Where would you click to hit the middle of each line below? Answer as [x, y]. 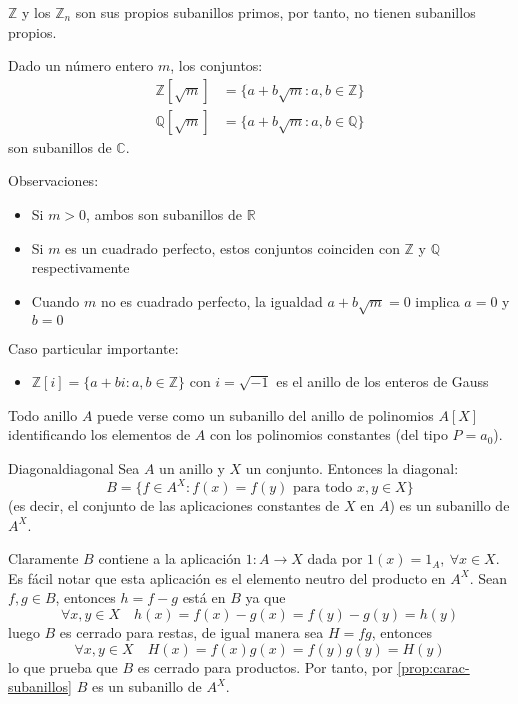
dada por [335, 558]
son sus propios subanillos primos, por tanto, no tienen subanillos [275, 12]
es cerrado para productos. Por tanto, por [265, 666]
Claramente [43, 558]
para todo [323, 488]
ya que [265, 597]
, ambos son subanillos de [164, 214]
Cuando [55, 300]
